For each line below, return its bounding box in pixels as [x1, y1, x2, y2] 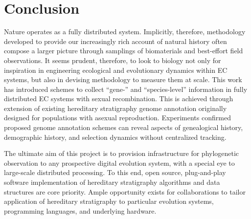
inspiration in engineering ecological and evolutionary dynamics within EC [4, 65, 228, 75]
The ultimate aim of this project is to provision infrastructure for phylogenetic [4, 148, 239, 158]
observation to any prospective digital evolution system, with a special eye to [4, 157, 235, 168]
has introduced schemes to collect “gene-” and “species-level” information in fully [4, 84, 248, 94]
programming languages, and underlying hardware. [4, 205, 157, 216]
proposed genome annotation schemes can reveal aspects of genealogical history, [4, 122, 243, 132]
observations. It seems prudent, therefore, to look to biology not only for [4, 55, 221, 65]
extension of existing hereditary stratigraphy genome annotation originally [4, 103, 227, 113]
